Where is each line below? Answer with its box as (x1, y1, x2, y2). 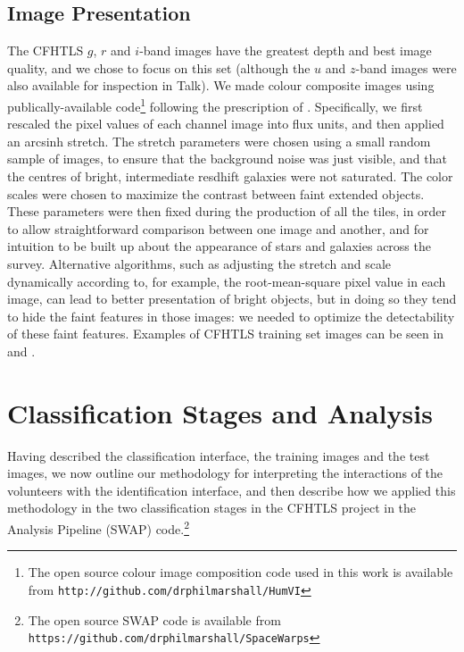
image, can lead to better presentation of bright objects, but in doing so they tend (7, 289, 457, 308)
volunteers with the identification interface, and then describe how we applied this (7, 481, 456, 499)
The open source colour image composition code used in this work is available (28, 563, 453, 581)
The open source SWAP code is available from (28, 610, 281, 629)
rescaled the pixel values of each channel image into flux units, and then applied (7, 114, 444, 133)
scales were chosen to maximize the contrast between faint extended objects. (7, 184, 425, 203)
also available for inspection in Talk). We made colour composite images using (7, 76, 435, 95)
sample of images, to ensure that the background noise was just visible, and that (7, 149, 447, 168)
